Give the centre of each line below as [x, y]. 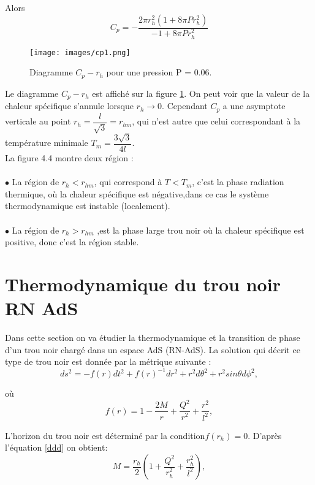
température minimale [47, 143]
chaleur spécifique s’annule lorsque [69, 106]
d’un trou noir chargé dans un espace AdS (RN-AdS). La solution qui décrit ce [153, 349]
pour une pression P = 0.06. [159, 72]
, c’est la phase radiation [238, 182]
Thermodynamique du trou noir [143, 284]
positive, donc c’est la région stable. [72, 242]
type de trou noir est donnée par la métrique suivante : [108, 361]
